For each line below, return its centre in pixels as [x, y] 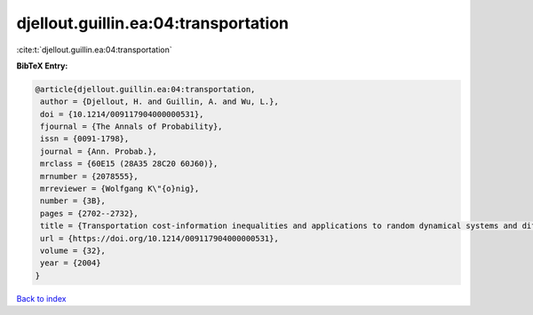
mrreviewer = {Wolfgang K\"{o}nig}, [120, 189]
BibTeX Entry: [42, 66]
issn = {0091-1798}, [85, 139]
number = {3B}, [73, 201]
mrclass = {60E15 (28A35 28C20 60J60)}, [129, 164]
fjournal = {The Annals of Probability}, [131, 127]
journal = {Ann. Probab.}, [99, 151]
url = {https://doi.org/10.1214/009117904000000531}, [159, 238]
